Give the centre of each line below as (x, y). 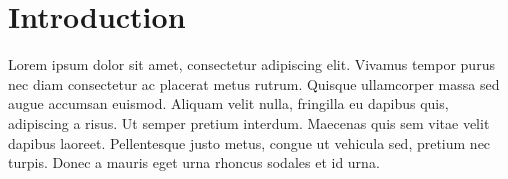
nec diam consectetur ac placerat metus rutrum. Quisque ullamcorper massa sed (254, 83)
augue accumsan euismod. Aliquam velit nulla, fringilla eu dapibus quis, (228, 103)
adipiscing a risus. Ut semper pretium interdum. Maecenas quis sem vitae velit (249, 122)
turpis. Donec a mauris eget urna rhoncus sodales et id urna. (194, 162)
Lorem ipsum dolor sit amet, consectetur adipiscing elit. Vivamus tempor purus (251, 64)
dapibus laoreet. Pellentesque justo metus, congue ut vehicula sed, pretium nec (249, 142)
